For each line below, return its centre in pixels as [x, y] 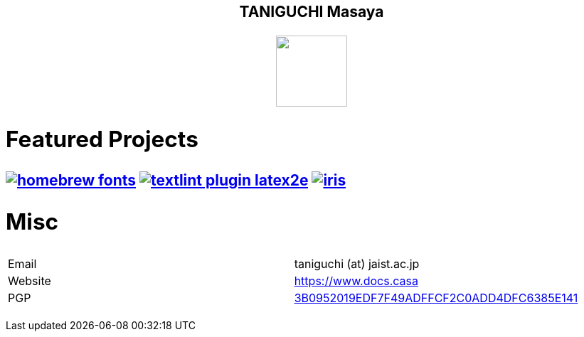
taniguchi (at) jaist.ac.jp [357, 263]
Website [30, 280]
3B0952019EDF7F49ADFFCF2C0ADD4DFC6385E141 [436, 298]
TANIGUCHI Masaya [312, 12]
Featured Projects [102, 139]
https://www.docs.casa [356, 280]
